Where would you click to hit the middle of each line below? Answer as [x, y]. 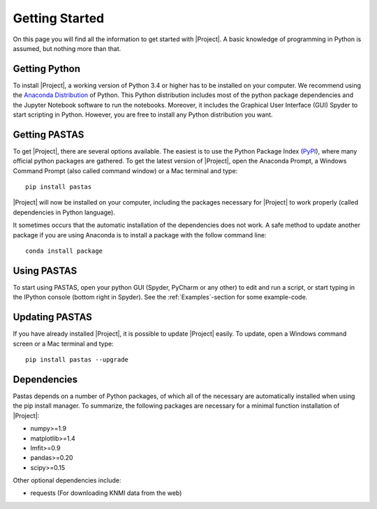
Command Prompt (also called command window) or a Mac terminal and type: [125, 170]
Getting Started [59, 18]
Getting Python [46, 69]
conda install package [64, 251]
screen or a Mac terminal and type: [64, 344]
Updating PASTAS [52, 317]
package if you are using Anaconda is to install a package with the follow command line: [140, 235]
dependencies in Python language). [64, 212]
